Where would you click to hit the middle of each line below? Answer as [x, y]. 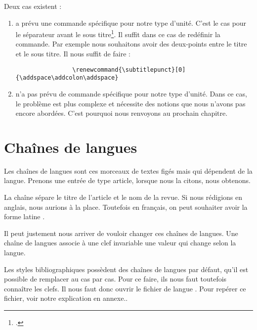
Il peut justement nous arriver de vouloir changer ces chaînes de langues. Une [121, 233]
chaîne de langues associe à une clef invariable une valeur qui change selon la [120, 243]
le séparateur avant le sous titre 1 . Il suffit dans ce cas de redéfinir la [118, 33]
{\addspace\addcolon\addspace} [67, 78]
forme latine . [24, 216]
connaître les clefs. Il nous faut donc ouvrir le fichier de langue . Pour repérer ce [125, 288]
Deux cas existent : [33, 6]
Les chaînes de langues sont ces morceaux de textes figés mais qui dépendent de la [128, 170]
